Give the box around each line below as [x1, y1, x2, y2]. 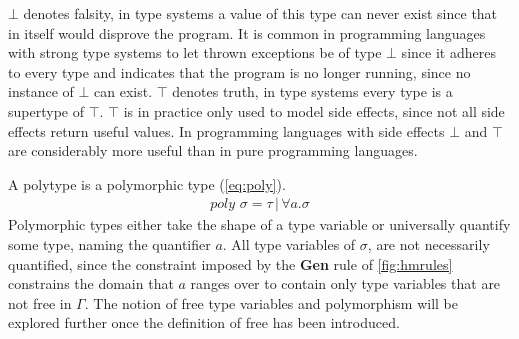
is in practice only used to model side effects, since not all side [123, 100, 505, 121]
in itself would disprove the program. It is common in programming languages [8, 22, 486, 43]
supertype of [8, 100, 84, 121]
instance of [8, 81, 74, 102]
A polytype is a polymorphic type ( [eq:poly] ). [8, 173, 286, 194]
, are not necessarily [367, 233, 490, 254]
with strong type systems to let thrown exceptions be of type [8, 42, 382, 63]
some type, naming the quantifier [8, 233, 211, 254]
